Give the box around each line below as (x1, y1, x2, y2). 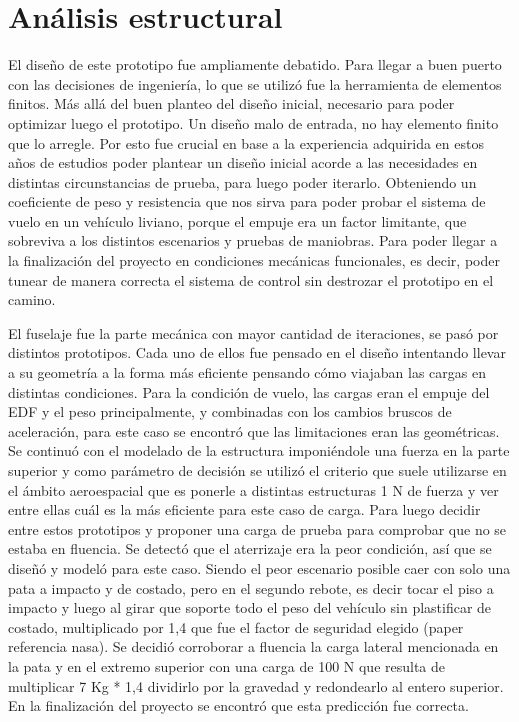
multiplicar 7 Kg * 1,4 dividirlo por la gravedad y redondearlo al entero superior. (8, 675, 504, 696)
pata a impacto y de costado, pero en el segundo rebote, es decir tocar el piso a (8, 577, 494, 598)
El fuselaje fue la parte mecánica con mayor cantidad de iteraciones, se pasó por (8, 322, 499, 343)
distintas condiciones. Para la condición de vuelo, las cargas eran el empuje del (8, 381, 490, 402)
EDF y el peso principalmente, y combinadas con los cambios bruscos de (8, 401, 452, 422)
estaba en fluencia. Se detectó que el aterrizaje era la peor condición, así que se (8, 538, 492, 559)
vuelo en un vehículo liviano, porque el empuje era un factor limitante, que (8, 210, 467, 231)
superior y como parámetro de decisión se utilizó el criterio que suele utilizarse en (8, 460, 507, 480)
